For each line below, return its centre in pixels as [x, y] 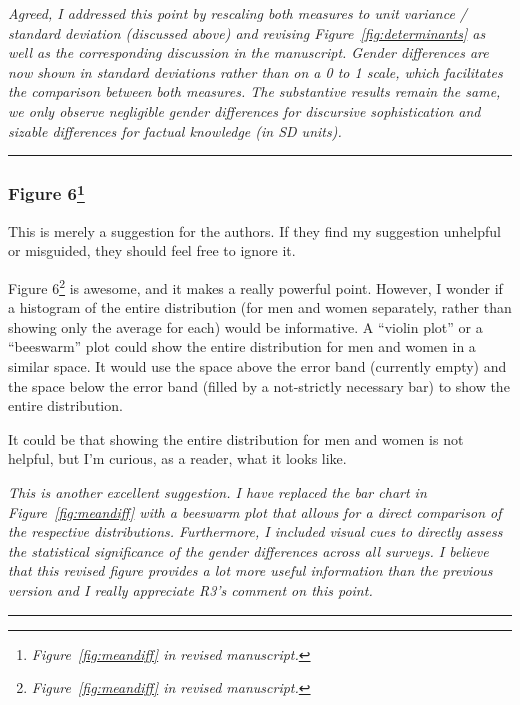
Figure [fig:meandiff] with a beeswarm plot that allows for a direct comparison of [255, 511]
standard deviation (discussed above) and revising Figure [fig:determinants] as [247, 32]
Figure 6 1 [46, 192]
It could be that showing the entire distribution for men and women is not [236, 438]
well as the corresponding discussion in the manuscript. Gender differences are [248, 52]
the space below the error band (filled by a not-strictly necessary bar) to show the [259, 385]
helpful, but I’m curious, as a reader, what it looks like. [177, 458]
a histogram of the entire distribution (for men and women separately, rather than [260, 307]
